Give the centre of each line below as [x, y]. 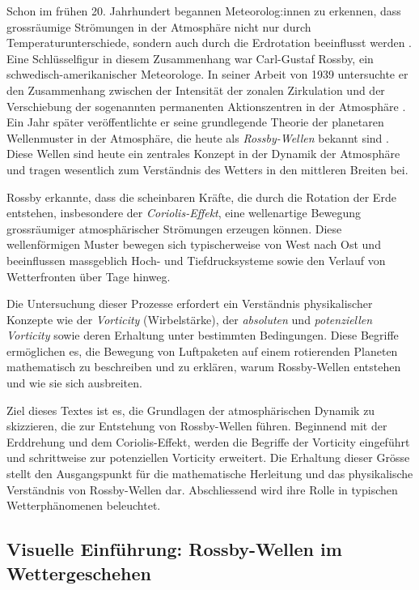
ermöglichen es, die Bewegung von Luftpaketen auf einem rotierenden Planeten [202, 351]
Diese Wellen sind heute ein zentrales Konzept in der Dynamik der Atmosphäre [203, 154]
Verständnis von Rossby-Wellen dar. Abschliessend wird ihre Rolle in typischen [202, 489]
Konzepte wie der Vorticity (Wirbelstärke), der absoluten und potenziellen [190, 319]
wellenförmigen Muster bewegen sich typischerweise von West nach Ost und [194, 244]
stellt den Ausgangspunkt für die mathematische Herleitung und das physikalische [210, 474]
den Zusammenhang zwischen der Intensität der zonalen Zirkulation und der [196, 90]
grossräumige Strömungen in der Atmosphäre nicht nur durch [159, 26]
